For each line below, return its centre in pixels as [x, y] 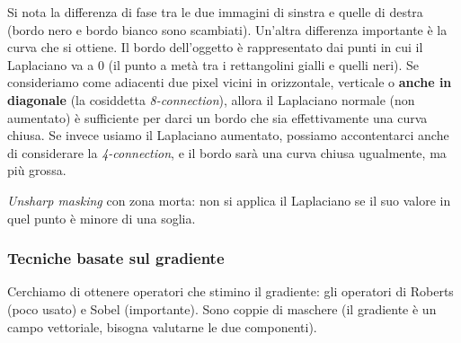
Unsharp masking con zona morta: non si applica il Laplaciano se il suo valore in [229, 200]
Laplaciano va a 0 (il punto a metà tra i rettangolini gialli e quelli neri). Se [213, 64]
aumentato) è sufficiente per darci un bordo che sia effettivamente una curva [217, 117]
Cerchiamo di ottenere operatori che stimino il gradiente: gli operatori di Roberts [230, 291]
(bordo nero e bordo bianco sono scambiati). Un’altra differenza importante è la [227, 29]
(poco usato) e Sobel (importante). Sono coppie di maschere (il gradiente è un [222, 308]
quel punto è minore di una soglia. [102, 218]
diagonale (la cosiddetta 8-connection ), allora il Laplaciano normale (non [211, 99]
